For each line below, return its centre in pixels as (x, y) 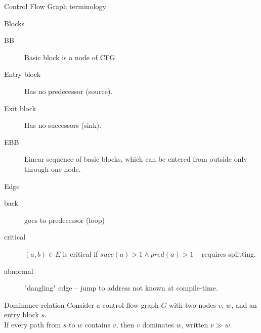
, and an (244, 304)
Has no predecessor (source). (69, 91)
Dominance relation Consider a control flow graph (81, 304)
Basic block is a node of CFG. (71, 57)
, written (195, 324)
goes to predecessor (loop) (64, 220)
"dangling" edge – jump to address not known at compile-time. (121, 288)
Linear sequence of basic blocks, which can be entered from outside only (136, 159)
